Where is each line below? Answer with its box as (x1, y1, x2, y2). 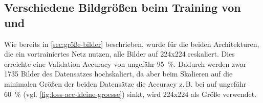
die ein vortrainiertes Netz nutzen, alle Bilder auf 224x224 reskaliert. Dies (4, 48, 235, 59)
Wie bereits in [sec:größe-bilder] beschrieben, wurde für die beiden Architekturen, (4, 38, 259, 49)
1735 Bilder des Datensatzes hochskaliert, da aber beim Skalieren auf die (4, 68, 233, 79)
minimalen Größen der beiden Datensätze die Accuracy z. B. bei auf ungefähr (4, 78, 247, 89)
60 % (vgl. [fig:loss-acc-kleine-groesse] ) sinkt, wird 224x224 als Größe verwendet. (4, 88, 257, 99)
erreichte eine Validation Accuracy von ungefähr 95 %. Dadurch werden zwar (4, 58, 247, 69)
